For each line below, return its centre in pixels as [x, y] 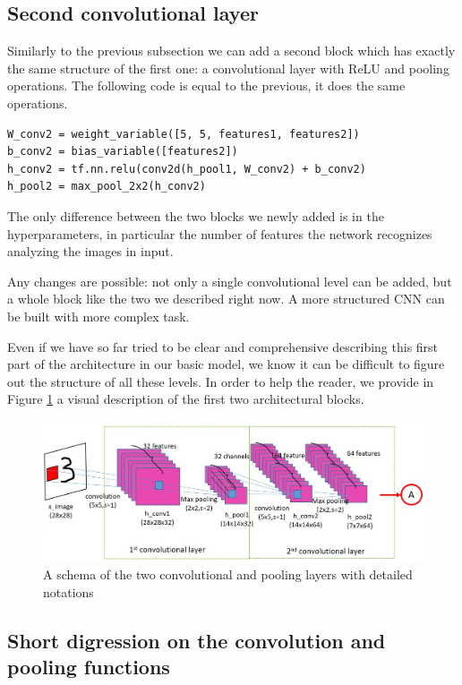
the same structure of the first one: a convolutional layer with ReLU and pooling [228, 68]
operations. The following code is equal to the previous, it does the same [206, 86]
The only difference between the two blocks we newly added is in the [196, 215]
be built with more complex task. [98, 316]
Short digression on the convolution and [197, 640]
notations [68, 591]
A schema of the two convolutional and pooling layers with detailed [228, 574]
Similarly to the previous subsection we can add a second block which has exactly [231, 51]
